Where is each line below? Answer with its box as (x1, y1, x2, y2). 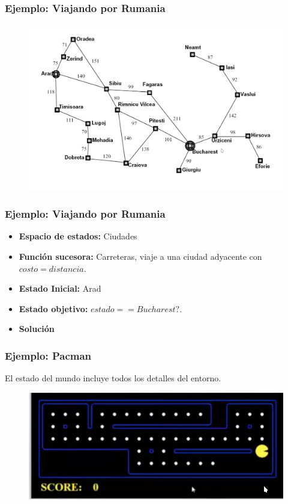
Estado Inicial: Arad (19, 282, 101, 295)
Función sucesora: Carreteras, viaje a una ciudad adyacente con (19, 250, 262, 262)
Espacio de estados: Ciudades (19, 230, 137, 242)
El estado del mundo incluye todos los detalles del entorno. (5, 372, 221, 384)
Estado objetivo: (19, 302, 88, 315)
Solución (19, 322, 55, 335)
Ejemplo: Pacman (5, 348, 92, 363)
